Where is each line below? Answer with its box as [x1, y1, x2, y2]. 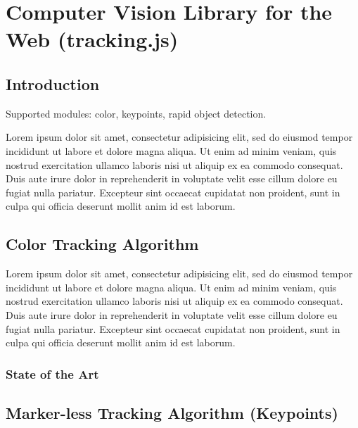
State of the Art [6, 365, 99, 382]
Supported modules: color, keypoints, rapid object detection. [6, 106, 267, 120]
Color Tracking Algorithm [6, 233, 199, 255]
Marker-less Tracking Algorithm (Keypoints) [6, 401, 338, 423]
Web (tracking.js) [6, 25, 179, 53]
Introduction [6, 73, 100, 94]
